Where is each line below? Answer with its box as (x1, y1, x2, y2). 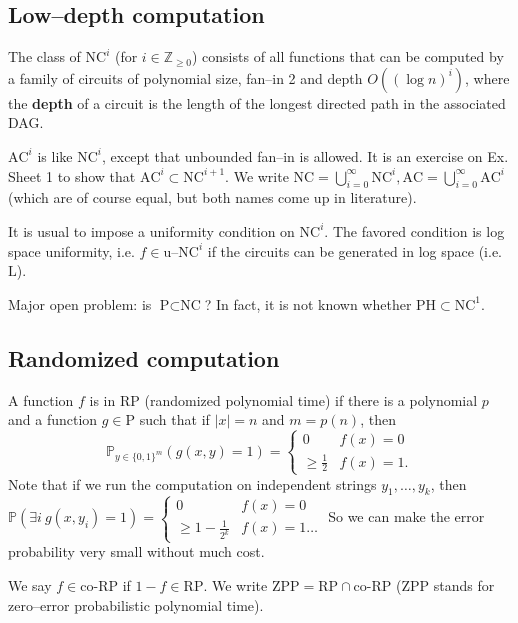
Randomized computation (8, 342, 280, 373)
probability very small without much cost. (8, 541, 265, 562)
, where (465, 67, 510, 88)
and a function (8, 409, 98, 430)
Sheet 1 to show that (8, 165, 136, 186)
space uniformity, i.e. (8, 240, 135, 261)
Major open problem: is (8, 293, 152, 314)
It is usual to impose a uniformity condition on (8, 220, 295, 241)
